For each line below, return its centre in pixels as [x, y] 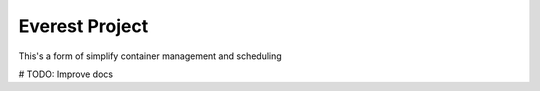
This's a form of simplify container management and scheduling [150, 56]
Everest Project [83, 26]
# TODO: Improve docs [66, 74]
